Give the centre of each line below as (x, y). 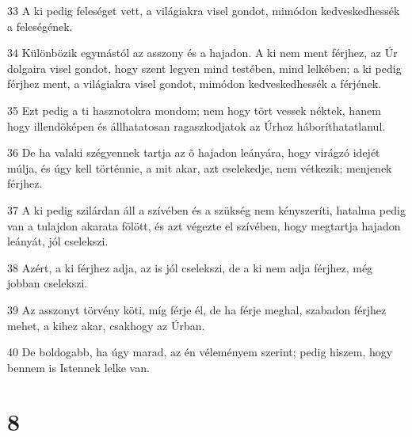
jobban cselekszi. (48, 283)
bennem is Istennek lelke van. (78, 367)
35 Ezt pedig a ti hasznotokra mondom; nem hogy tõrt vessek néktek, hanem (194, 110)
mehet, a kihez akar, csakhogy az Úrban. (106, 325)
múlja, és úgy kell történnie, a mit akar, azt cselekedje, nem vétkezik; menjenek (200, 167)
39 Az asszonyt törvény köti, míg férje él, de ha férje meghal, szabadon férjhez (197, 309)
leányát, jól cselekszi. (58, 241)
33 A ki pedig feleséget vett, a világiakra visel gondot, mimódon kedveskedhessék (204, 10)
